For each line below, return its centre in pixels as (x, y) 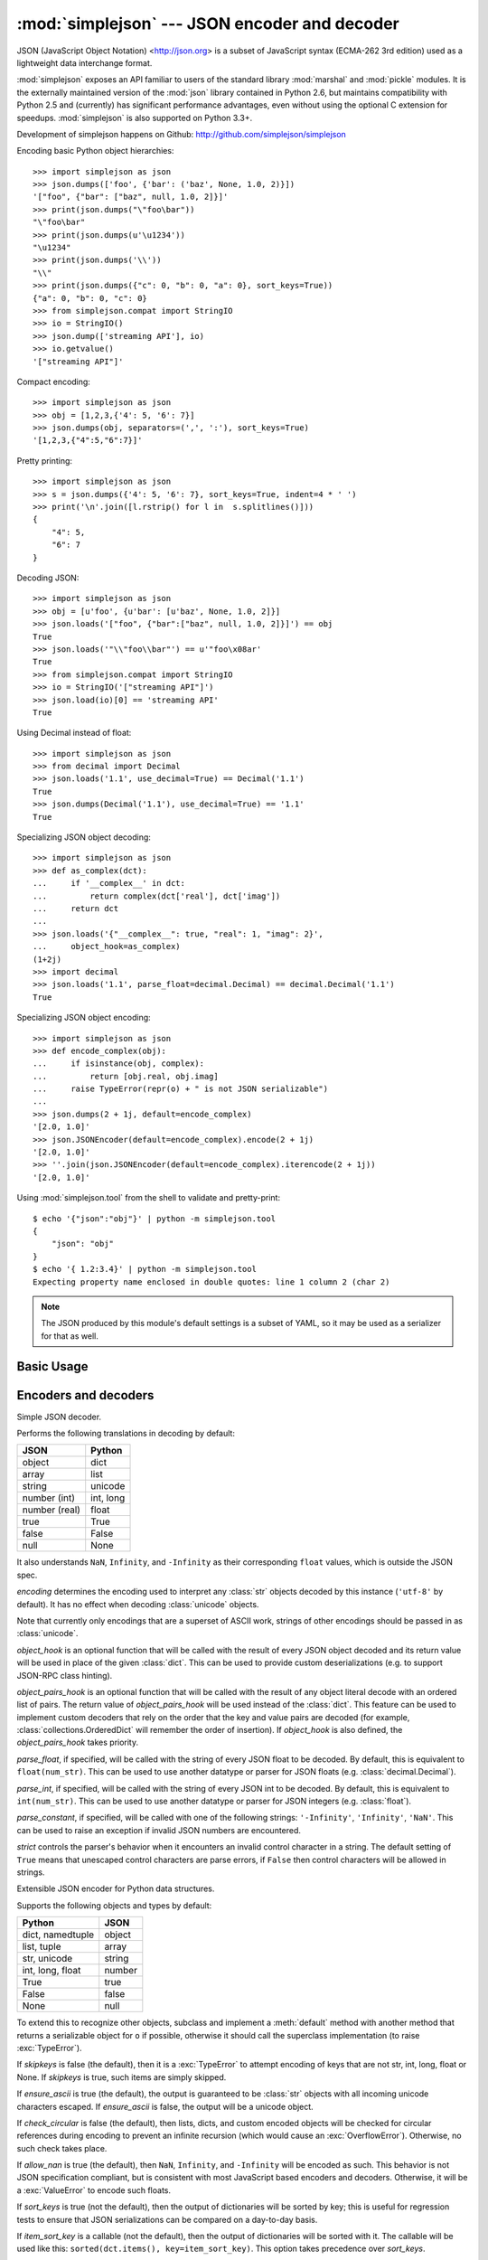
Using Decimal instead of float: (74, 733)
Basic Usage (52, 1366)
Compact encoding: (53, 381)
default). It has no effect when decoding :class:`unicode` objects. (138, 1604)
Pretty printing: (44, 460)
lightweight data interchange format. (84, 62)
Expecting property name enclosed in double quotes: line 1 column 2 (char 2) (211, 1282)
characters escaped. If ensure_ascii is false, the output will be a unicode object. (165, 2106)
